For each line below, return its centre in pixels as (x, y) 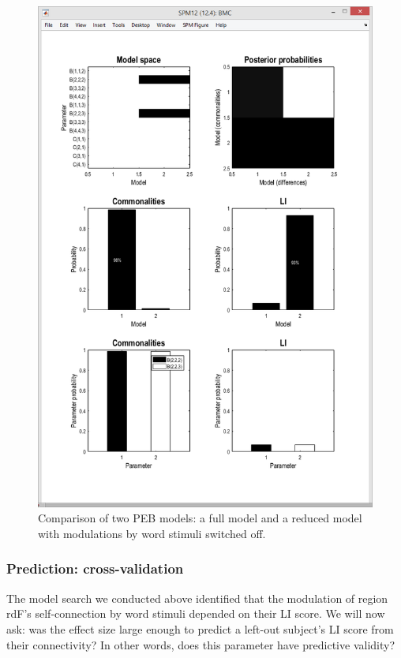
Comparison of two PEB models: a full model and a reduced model (200, 518)
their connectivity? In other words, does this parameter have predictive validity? (201, 644)
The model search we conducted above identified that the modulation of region (197, 598)
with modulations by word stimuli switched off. (152, 533)
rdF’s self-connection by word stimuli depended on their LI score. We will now (196, 613)
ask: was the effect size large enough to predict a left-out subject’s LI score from (200, 628)
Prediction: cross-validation (95, 568)
